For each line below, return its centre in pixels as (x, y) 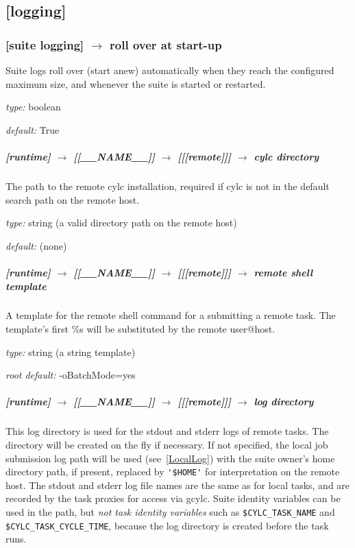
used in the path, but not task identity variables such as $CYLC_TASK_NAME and (170, 512)
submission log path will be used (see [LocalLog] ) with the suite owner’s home (170, 458)
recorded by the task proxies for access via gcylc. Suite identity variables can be (173, 498)
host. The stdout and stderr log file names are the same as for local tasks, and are (178, 485)
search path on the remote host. (73, 199)
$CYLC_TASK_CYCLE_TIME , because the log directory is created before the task (167, 525)
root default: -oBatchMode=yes (71, 375)
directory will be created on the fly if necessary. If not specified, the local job (167, 444)
